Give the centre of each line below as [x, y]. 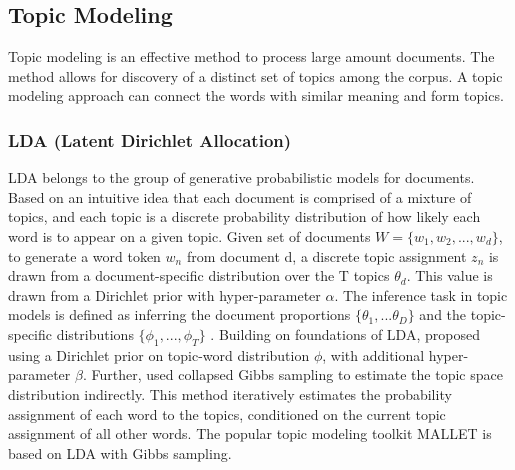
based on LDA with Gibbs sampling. [120, 452]
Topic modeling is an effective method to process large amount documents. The [251, 56]
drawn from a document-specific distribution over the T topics [199, 275]
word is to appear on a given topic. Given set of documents [189, 235]
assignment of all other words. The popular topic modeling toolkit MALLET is [250, 433]
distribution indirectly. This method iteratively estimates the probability [230, 393]
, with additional [373, 354]
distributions [95, 333]
